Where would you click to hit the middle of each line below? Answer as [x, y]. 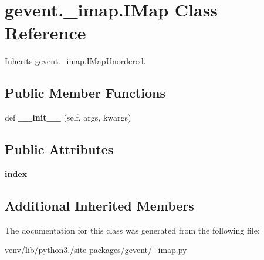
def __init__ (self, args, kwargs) [68, 117]
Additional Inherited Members [99, 205]
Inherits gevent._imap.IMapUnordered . [75, 61]
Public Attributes [59, 149]
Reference [45, 33]
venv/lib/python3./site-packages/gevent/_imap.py [96, 250]
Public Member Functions [85, 93]
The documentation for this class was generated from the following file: [132, 230]
